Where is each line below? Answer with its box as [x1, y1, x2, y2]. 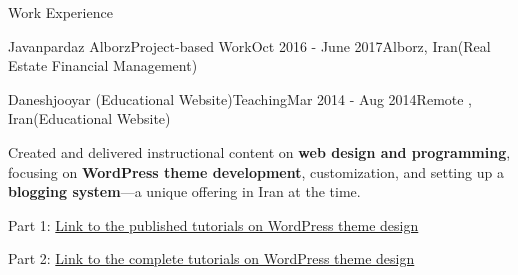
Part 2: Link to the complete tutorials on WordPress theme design [8, 248, 415, 269]
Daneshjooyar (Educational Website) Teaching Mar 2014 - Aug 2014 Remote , [8, 88, 473, 109]
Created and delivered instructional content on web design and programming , [8, 141, 511, 162]
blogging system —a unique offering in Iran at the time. [8, 181, 361, 202]
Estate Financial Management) [8, 55, 198, 76]
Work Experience [8, 2, 113, 22]
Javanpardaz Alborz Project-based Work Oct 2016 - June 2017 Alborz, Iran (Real [8, 35, 491, 56]
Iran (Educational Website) [8, 108, 171, 129]
